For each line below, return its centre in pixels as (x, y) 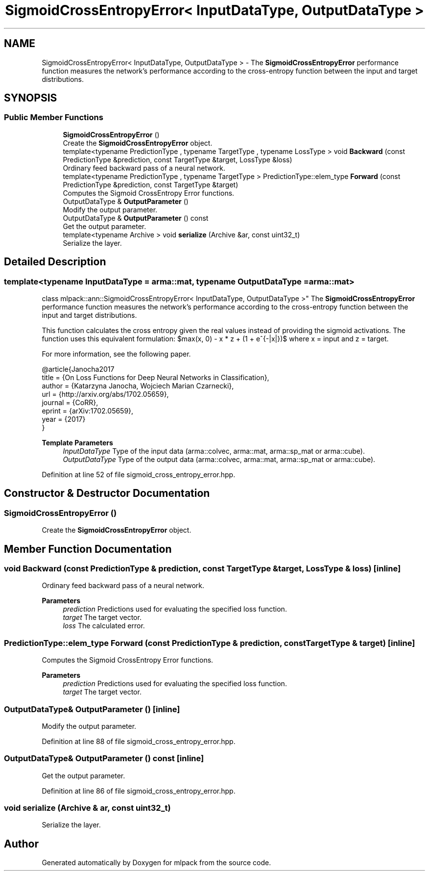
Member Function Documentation (88, 549)
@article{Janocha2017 (78, 369)
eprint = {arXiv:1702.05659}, (88, 411)
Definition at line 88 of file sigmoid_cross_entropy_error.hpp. (139, 741)
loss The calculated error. (104, 626)
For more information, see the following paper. (116, 354)
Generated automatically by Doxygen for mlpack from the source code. (156, 863)
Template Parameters (77, 443)
